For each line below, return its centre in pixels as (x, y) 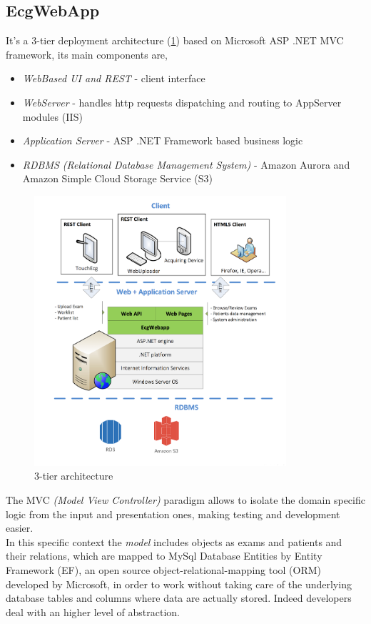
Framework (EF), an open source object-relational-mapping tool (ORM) (164, 570)
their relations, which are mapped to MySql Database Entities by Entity (164, 556)
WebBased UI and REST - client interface (114, 78)
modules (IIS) (52, 116)
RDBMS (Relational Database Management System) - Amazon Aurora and (186, 164)
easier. (20, 528)
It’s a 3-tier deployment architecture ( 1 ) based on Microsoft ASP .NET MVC (175, 40)
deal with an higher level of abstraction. (93, 611)
